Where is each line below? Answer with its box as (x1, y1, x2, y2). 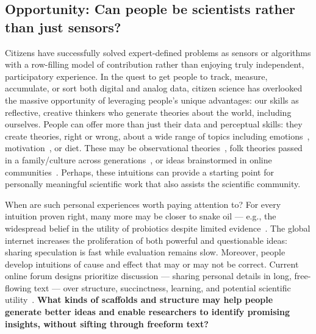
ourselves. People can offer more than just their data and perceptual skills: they (5, 118, 303, 130)
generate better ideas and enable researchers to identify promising (5, 305, 290, 318)
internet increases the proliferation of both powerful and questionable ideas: (5, 233, 287, 246)
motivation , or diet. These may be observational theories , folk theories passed (5, 141, 303, 154)
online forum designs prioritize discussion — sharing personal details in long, (5, 269, 292, 282)
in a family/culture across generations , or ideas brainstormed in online (5, 153, 272, 166)
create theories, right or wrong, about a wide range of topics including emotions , (5, 129, 310, 142)
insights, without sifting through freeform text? (5, 317, 209, 330)
